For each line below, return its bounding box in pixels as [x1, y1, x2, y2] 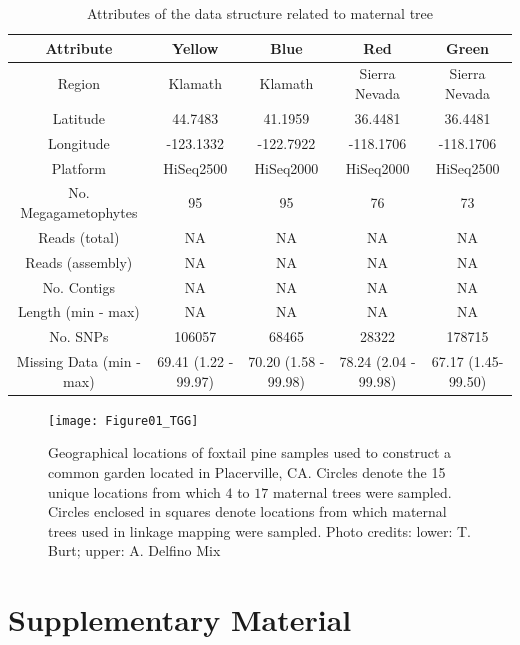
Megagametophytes [20, 202, 138, 222]
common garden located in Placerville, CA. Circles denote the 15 [48, 462, 446, 482]
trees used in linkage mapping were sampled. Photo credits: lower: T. [48, 520, 471, 541]
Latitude [52, 107, 105, 128]
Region [57, 73, 100, 94]
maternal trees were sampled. [272, 481, 452, 502]
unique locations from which [48, 481, 221, 502]
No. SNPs [49, 326, 109, 347]
